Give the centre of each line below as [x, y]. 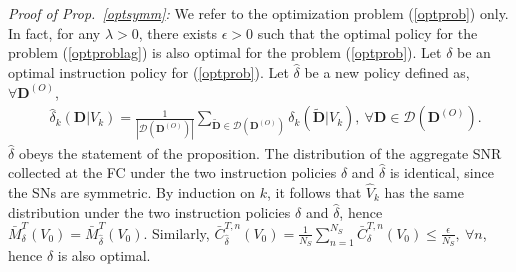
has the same [424, 191]
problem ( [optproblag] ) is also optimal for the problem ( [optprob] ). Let [225, 52]
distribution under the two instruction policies [149, 211]
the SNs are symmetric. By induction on [131, 191]
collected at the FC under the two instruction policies [172, 172]
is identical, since [441, 172]
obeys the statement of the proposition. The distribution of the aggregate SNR [260, 152]
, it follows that [314, 191]
